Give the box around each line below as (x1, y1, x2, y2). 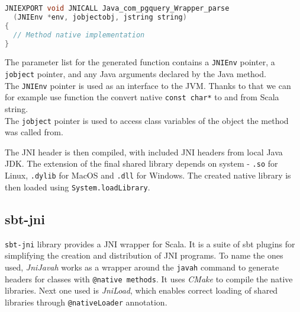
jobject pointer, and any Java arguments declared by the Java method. (5, 68, 266, 80)
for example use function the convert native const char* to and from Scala (5, 91, 279, 103)
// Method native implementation (13, 30, 145, 39)
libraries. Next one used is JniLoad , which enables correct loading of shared (5, 284, 278, 297)
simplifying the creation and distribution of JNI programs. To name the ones (5, 249, 283, 262)
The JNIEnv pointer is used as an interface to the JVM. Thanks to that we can (5, 79, 291, 91)
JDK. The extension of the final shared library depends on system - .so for (5, 157, 278, 170)
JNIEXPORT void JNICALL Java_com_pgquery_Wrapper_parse (5, 4, 230, 12)
